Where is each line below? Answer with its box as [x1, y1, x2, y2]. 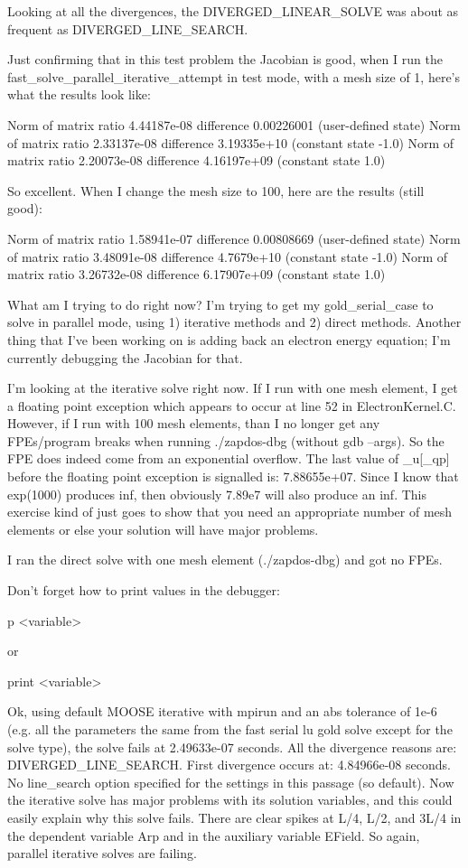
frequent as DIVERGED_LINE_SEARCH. [7, 19, 248, 38]
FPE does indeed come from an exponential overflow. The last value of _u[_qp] [7, 449, 450, 468]
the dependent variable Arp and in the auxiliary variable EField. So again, [7, 826, 420, 845]
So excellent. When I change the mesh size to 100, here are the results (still [7, 181, 425, 200]
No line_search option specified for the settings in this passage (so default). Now [7, 772, 454, 791]
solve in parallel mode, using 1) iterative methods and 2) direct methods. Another [7, 313, 462, 331]
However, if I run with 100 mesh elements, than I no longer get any [7, 414, 380, 433]
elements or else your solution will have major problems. [7, 519, 319, 538]
